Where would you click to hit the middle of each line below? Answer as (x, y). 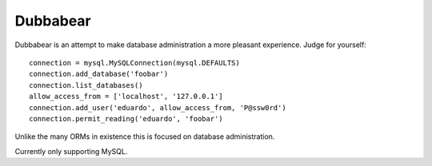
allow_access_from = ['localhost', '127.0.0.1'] (126, 97)
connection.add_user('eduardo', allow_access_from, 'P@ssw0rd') (158, 107)
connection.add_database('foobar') (99, 74)
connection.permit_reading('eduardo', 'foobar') (126, 119)
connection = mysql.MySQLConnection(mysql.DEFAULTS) (134, 63)
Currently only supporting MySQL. (71, 151)
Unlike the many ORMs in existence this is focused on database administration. (145, 136)
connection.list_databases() (86, 85)
